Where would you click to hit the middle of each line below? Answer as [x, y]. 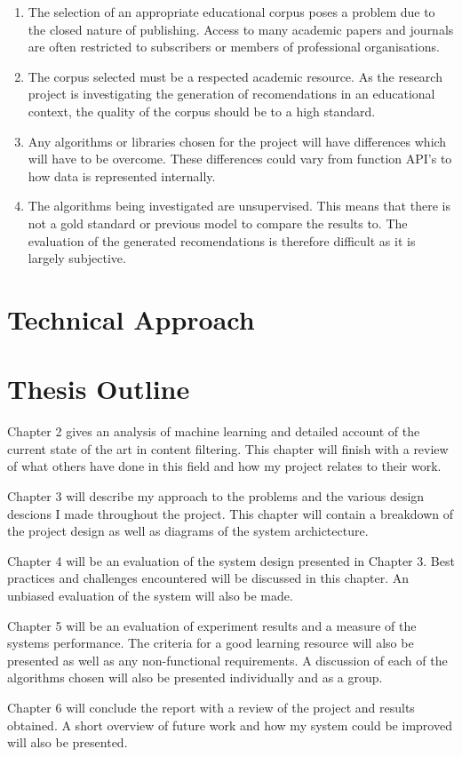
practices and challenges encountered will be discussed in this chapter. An [208, 578]
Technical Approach [131, 319]
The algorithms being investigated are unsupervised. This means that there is [239, 206]
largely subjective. [77, 258]
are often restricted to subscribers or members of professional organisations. [234, 47]
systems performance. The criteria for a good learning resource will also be [211, 643]
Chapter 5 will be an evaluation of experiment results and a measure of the [212, 625]
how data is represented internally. [122, 175]
